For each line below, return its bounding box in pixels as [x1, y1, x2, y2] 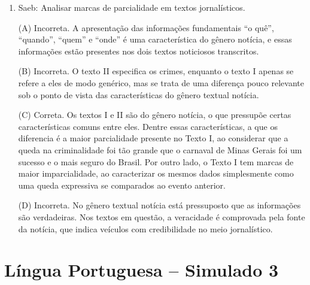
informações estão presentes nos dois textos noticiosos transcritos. [18, 44, 259, 57]
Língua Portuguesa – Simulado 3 [4, 257, 279, 282]
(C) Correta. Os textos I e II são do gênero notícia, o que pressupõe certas [18, 108, 291, 121]
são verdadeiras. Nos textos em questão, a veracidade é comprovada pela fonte [18, 210, 305, 223]
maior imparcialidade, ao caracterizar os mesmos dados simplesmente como [18, 167, 294, 180]
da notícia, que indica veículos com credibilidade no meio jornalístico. [18, 222, 273, 235]
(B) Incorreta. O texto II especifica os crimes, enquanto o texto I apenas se [18, 65, 294, 77]
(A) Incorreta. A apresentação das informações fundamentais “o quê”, [18, 21, 274, 34]
